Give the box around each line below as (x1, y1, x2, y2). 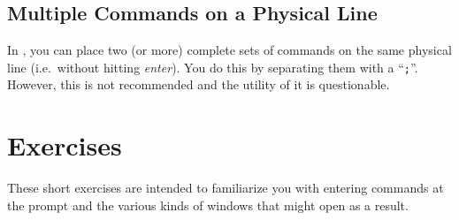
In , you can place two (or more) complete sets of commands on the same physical (7, 41, 452, 59)
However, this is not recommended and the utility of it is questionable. (7, 75, 390, 94)
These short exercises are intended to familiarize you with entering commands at (7, 178, 444, 197)
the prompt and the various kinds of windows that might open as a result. (7, 195, 409, 214)
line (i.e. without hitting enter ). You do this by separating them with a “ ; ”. (7, 57, 418, 76)
